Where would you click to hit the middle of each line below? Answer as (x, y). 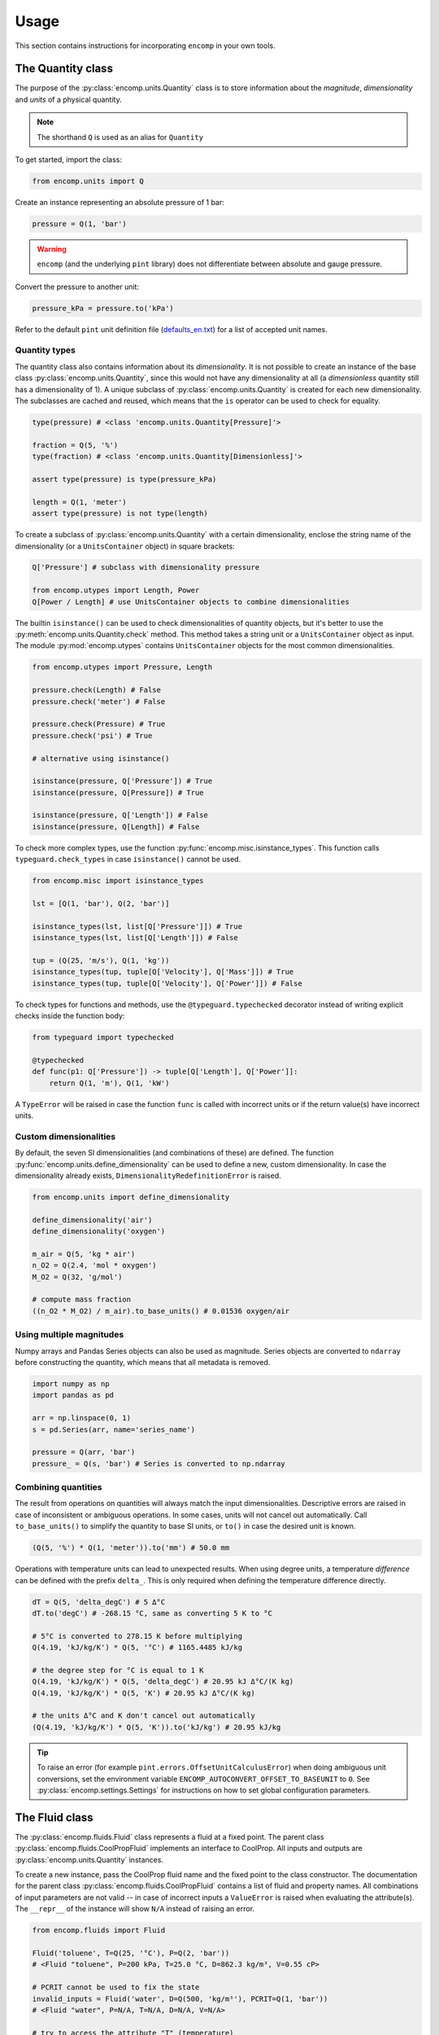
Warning (52, 249)
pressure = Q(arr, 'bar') (84, 1452)
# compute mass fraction (82, 1300)
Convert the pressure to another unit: (77, 287)
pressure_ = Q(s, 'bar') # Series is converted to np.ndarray (159, 1464)
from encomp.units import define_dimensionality (131, 1197)
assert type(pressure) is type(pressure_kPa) (124, 479)
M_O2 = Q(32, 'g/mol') (77, 1277)
